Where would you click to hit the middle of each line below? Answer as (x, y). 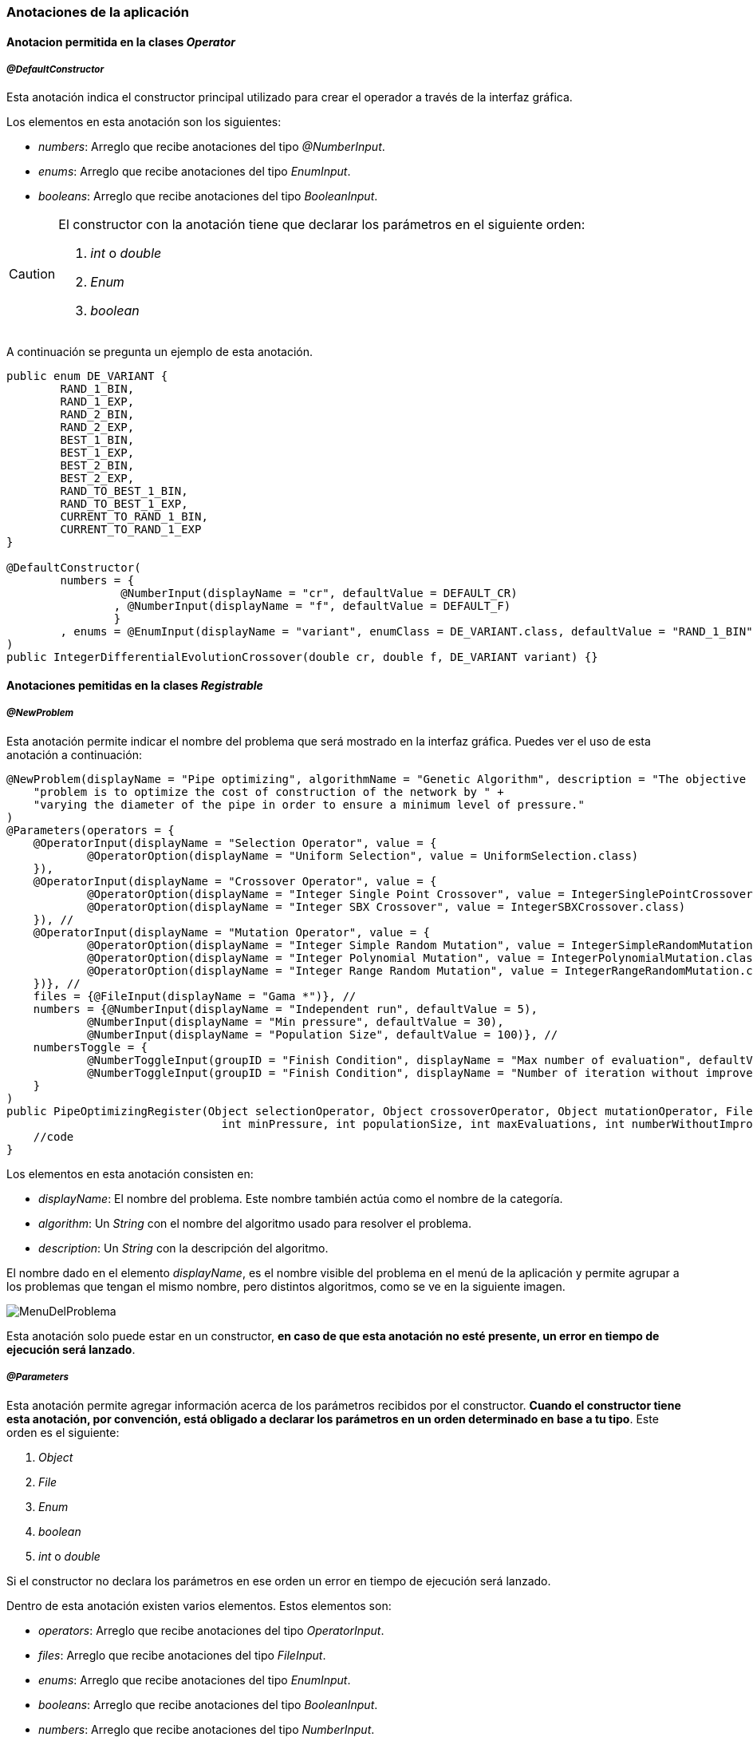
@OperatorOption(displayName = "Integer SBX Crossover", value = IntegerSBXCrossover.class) (386, 906)
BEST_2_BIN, (97, 466)
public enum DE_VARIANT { (87, 376)
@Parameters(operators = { (91, 830)
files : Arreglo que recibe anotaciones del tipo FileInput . (182, 1655)
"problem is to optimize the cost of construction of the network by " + (268, 791)
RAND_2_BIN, (97, 415)
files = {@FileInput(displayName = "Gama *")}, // (195, 996)
